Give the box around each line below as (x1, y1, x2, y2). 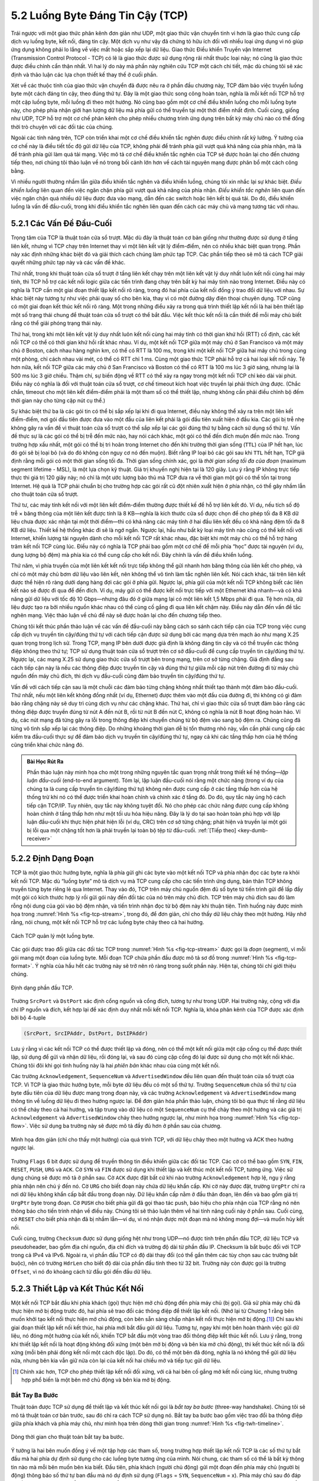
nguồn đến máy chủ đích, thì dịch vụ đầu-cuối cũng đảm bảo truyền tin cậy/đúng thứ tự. (11, 672, 226, 679)
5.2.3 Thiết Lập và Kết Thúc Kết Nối (11, 1283, 144, 1294)
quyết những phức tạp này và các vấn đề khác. (11, 259, 126, 266)
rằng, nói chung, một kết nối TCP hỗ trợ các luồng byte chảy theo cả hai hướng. (11, 919, 204, 926)
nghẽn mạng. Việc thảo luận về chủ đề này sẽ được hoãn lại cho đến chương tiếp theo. (11, 612, 222, 619)
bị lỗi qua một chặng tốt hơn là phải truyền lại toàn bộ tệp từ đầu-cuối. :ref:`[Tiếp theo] (27, 826, 236, 834)
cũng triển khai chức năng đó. (11, 741, 84, 749)
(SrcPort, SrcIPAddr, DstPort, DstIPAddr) (23, 1030, 148, 1037)
